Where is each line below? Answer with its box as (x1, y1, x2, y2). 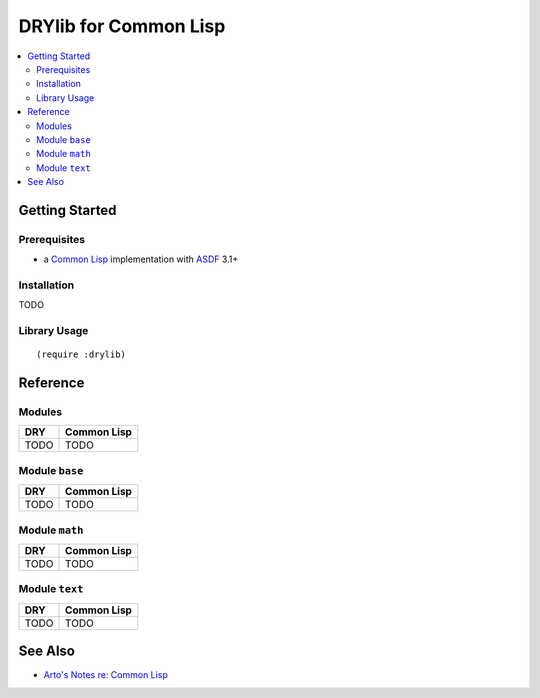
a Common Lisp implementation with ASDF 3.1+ (43, 253, 239, 265)
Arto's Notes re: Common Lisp (43, 669, 169, 681)
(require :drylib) (36, 349, 127, 360)
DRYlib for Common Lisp (18, 15, 226, 37)
